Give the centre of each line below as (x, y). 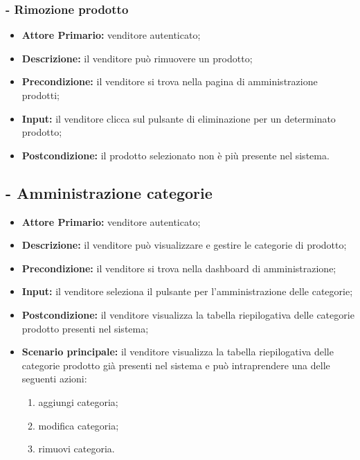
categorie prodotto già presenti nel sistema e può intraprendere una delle (176, 365)
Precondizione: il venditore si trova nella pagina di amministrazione (170, 81)
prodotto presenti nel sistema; (85, 328)
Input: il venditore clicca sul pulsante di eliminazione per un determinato (179, 118)
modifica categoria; (79, 425)
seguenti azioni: (54, 379)
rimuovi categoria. (76, 449)
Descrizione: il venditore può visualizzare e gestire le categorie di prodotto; (184, 245)
